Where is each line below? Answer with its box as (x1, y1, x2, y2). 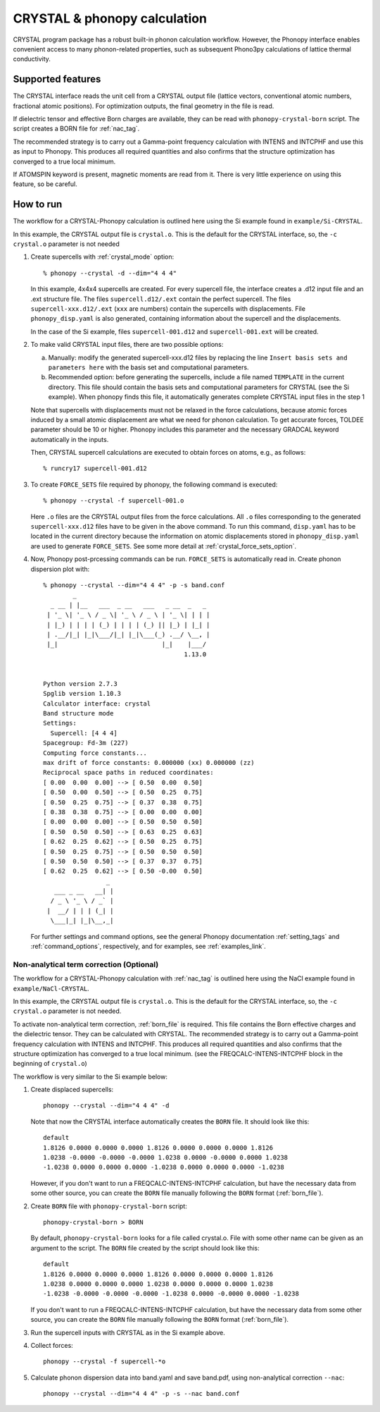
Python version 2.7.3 (43, 680, 118, 687)
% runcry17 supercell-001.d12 (43, 465, 148, 472)
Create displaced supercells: (30, 1086, 114, 1094)
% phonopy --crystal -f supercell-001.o (43, 497, 184, 505)
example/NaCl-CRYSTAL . (13, 984, 89, 993)
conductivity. (13, 55, 51, 63)
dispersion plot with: (30, 565, 90, 573)
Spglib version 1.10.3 (43, 689, 122, 698)
